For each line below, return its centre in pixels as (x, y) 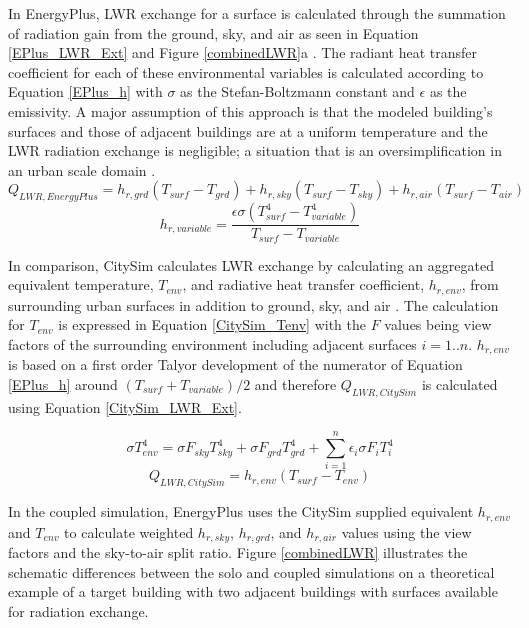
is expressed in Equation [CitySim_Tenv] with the (212, 324)
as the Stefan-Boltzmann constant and (297, 91)
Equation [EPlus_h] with (85, 91)
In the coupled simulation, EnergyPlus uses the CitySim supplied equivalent (241, 511)
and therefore (295, 383)
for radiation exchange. (78, 610)
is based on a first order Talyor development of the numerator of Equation (235, 364)
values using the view (406, 531)
